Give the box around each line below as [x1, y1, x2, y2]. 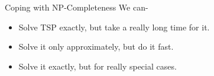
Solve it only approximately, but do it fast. [18, 40, 174, 53]
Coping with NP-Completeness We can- [5, 1, 148, 13]
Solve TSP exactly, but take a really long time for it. [18, 20, 210, 33]
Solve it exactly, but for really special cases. [18, 60, 177, 72]
